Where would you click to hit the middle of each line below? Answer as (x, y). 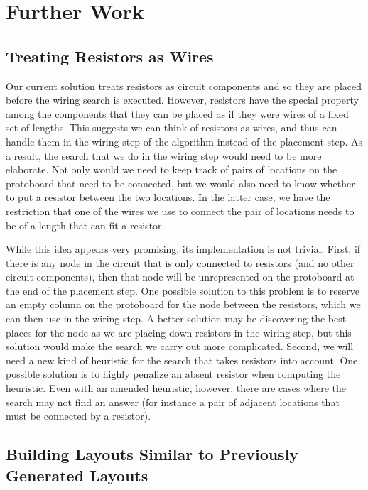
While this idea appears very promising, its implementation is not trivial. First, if (183, 249)
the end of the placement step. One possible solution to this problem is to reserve (183, 290)
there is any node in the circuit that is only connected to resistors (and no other (180, 262)
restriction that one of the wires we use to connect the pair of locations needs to (180, 211)
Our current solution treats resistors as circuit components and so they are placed (184, 86)
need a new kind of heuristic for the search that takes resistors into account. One (182, 360)
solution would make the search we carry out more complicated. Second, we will (180, 346)
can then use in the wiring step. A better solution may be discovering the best (176, 318)
